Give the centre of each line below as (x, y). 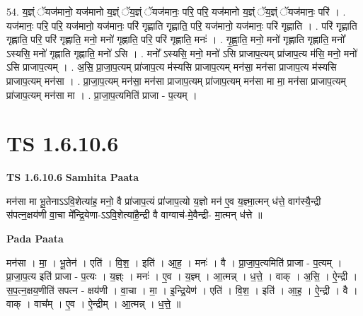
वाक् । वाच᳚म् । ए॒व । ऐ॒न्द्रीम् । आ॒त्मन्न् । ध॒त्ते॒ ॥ (94, 304)
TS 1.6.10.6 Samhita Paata (73, 177)
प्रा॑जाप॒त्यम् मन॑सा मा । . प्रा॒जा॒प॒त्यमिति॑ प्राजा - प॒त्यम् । (102, 94)
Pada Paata (35, 239)
